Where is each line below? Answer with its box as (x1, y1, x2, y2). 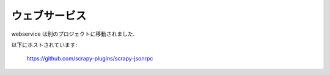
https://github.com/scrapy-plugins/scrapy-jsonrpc (26, 55, 153, 62)
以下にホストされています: (11, 41, 78, 48)
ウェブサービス (11, 9, 87, 22)
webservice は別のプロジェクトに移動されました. (11, 30, 135, 37)
